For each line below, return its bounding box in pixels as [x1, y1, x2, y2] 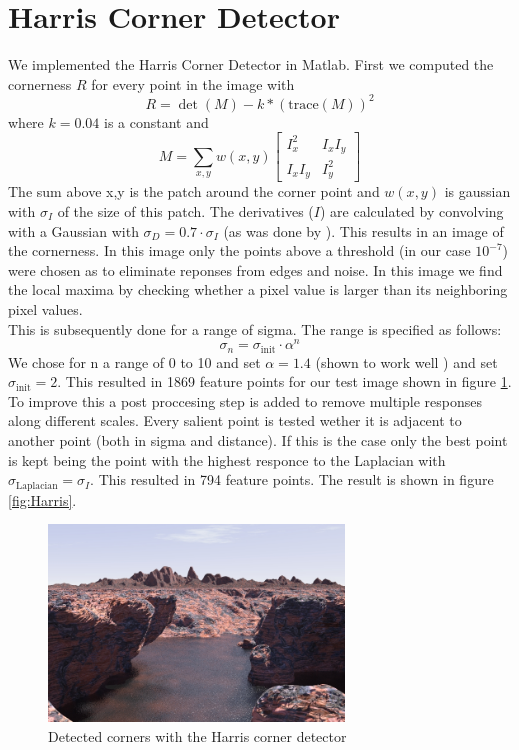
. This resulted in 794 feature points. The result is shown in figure [90, 469, 494, 490]
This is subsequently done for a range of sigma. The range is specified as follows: [8, 318, 502, 339]
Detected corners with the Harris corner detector [48, 725, 347, 746]
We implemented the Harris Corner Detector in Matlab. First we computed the [8, 54, 494, 75]
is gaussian [444, 181, 511, 202]
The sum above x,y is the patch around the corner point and [8, 181, 380, 202]
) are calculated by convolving [319, 200, 504, 221]
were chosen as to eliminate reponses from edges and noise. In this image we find [8, 259, 503, 280]
